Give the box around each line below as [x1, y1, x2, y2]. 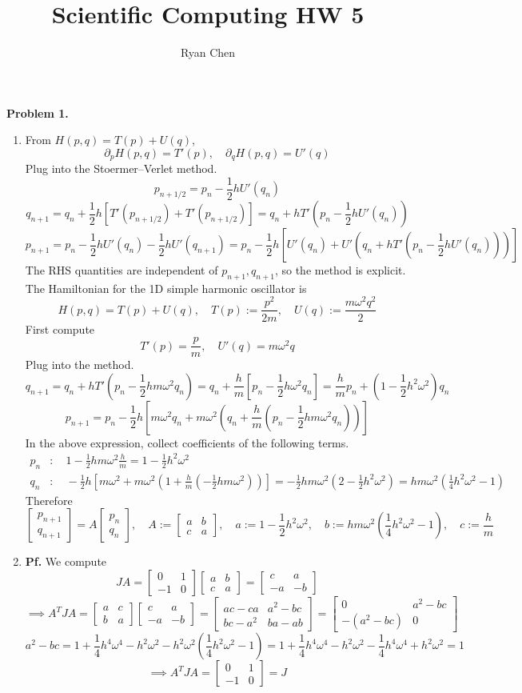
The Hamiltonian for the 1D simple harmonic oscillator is [25, 279, 307, 296]
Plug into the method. [25, 356, 134, 373]
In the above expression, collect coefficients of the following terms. [25, 434, 349, 451]
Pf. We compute [25, 553, 107, 570]
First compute [25, 320, 95, 337]
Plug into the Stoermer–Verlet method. [25, 160, 217, 177]
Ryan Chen [180, 44, 236, 61]
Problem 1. [6, 104, 69, 121]
